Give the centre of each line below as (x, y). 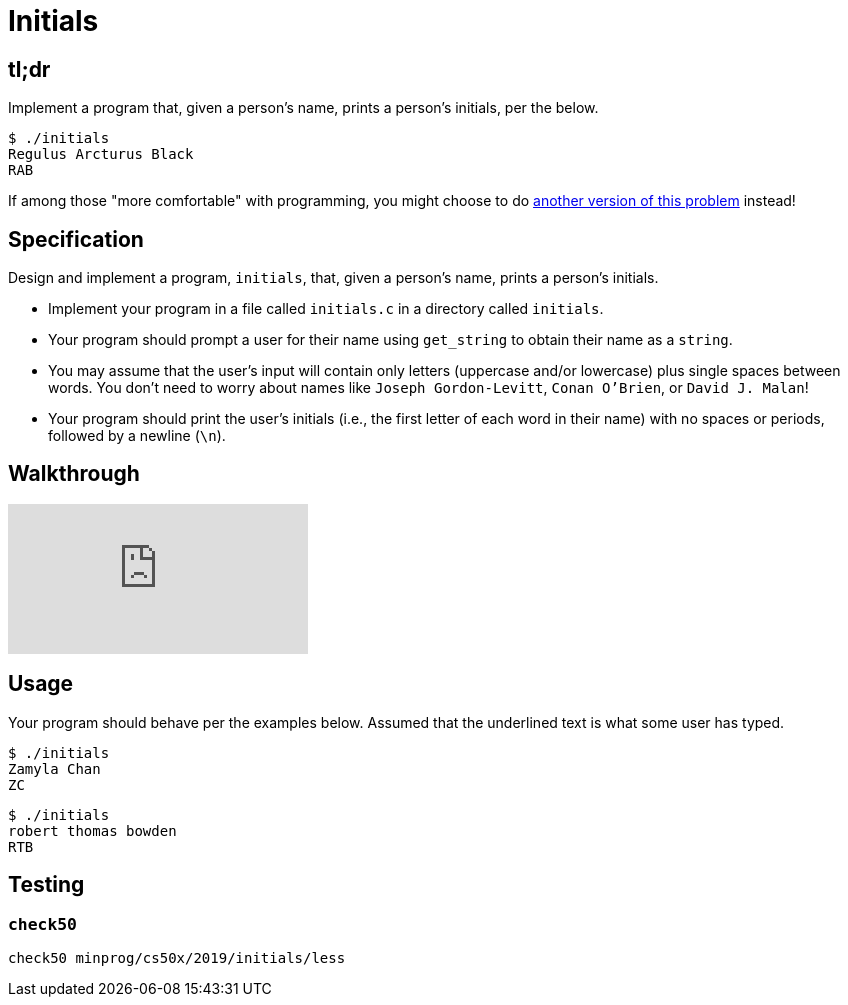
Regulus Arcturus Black (101, 154)
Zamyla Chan (54, 768)
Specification (76, 239)
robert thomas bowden (92, 830)
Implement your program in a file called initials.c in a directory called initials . (326, 309)
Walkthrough (74, 474)
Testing (46, 885)
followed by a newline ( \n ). (137, 436)
